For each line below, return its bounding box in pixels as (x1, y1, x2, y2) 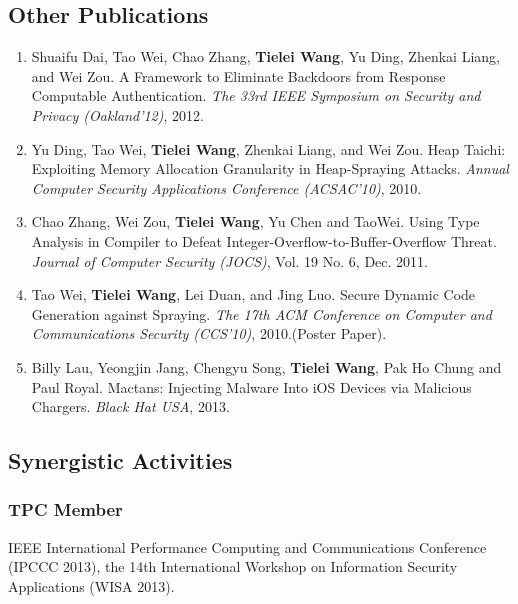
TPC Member (8, 497, 123, 522)
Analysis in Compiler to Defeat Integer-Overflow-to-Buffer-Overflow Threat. (31, 230, 497, 251)
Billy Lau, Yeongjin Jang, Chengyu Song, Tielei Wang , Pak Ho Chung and (31, 356, 502, 377)
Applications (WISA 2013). (8, 575, 175, 596)
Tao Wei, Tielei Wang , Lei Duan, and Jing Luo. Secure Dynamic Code (31, 284, 476, 305)
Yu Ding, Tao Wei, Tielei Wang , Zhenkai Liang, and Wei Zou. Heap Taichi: (31, 138, 506, 159)
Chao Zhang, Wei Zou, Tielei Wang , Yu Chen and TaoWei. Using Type (31, 211, 480, 232)
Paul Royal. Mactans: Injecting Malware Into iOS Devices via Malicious (31, 376, 472, 397)
